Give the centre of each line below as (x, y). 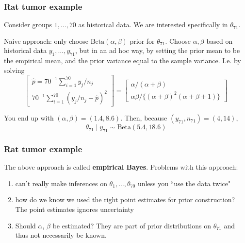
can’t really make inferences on (61, 183)
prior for (142, 41)
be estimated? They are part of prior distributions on (132, 225)
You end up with (29, 118)
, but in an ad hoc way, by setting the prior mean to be (157, 50)
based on (220, 41)
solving (14, 70)
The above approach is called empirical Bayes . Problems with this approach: (121, 167)
